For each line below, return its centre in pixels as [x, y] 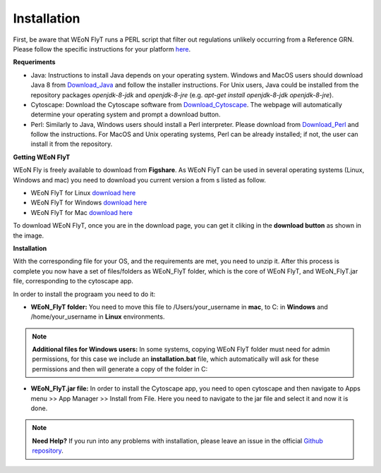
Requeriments [34, 62]
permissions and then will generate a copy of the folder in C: [120, 369]
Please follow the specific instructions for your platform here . [102, 49]
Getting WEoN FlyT [42, 157]
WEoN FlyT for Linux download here [83, 193]
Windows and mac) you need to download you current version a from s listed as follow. [139, 180]
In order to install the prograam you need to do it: [84, 294]
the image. [29, 235]
